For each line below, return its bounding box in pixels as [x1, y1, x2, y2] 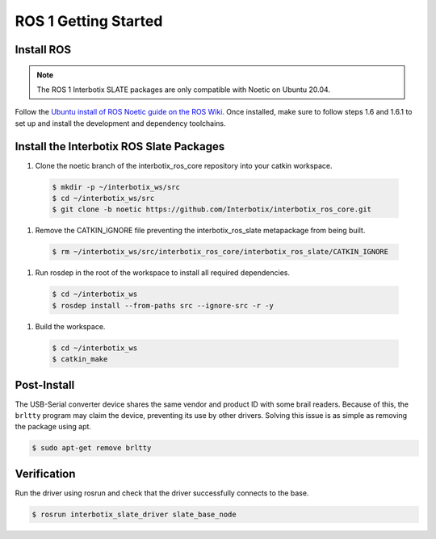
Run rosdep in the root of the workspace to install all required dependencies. [35, 268, 291, 278]
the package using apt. [15, 422, 92, 432]
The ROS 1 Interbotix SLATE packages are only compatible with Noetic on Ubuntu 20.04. [36, 85, 331, 94]
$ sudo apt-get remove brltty [31, 444, 152, 453]
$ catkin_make [52, 355, 108, 364]
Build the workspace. [35, 321, 106, 331]
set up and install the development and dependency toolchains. [15, 118, 226, 128]
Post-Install [15, 378, 75, 391]
